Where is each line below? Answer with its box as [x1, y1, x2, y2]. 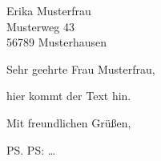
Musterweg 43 [6, 18, 74, 34]
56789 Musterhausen [6, 34, 107, 50]
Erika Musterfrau [6, 2, 91, 18]
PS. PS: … [6, 141, 56, 158]
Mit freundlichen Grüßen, [6, 114, 131, 131]
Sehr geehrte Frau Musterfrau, [6, 60, 155, 77]
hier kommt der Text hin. [6, 87, 131, 104]
